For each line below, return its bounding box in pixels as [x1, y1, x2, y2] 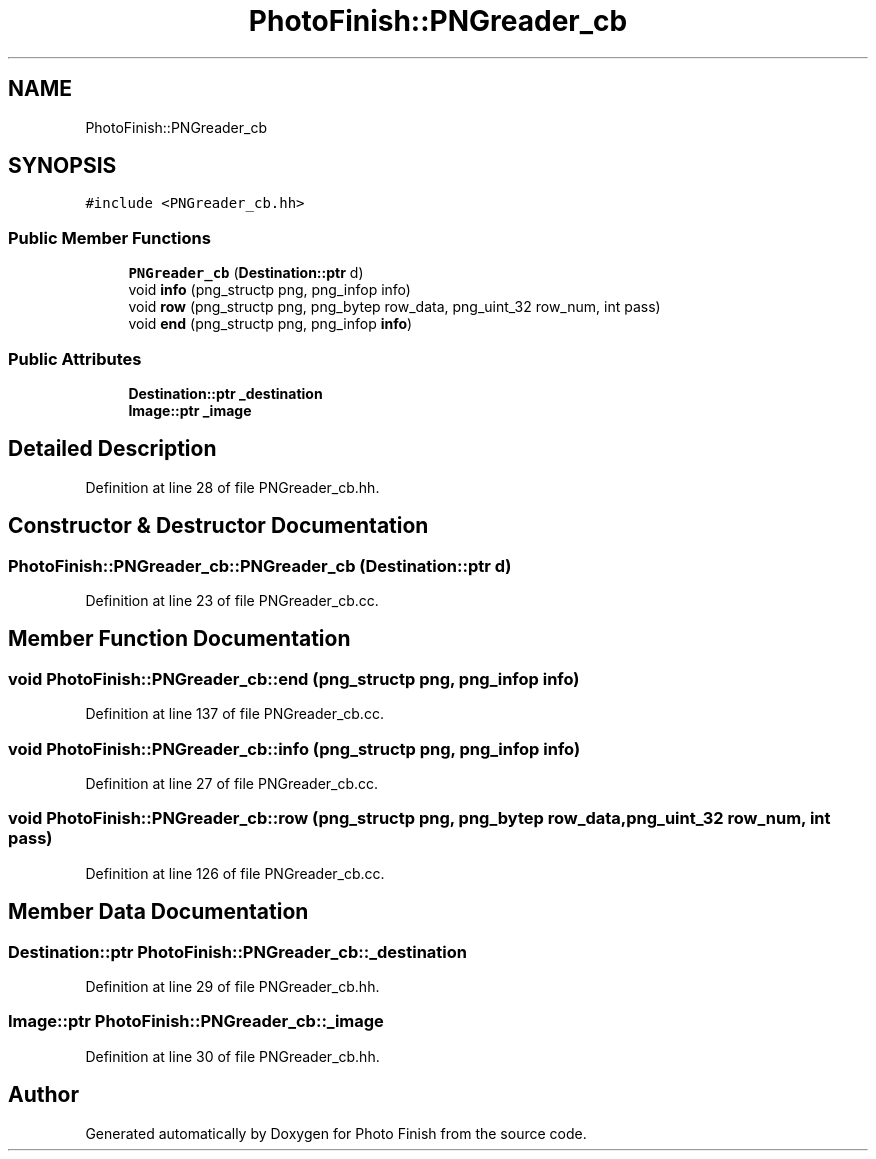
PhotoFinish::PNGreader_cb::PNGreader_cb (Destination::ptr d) [8, 555, 512, 576]
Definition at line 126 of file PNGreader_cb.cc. [85, 864, 385, 882]
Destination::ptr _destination [128, 384, 323, 402]
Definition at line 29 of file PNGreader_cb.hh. [85, 977, 380, 995]
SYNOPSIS [8, 153, 117, 179]
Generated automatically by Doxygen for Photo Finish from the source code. [85, 1124, 587, 1142]
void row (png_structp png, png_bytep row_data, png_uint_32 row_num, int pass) [128, 298, 661, 316]
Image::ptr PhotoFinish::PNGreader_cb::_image [8, 1011, 384, 1032]
